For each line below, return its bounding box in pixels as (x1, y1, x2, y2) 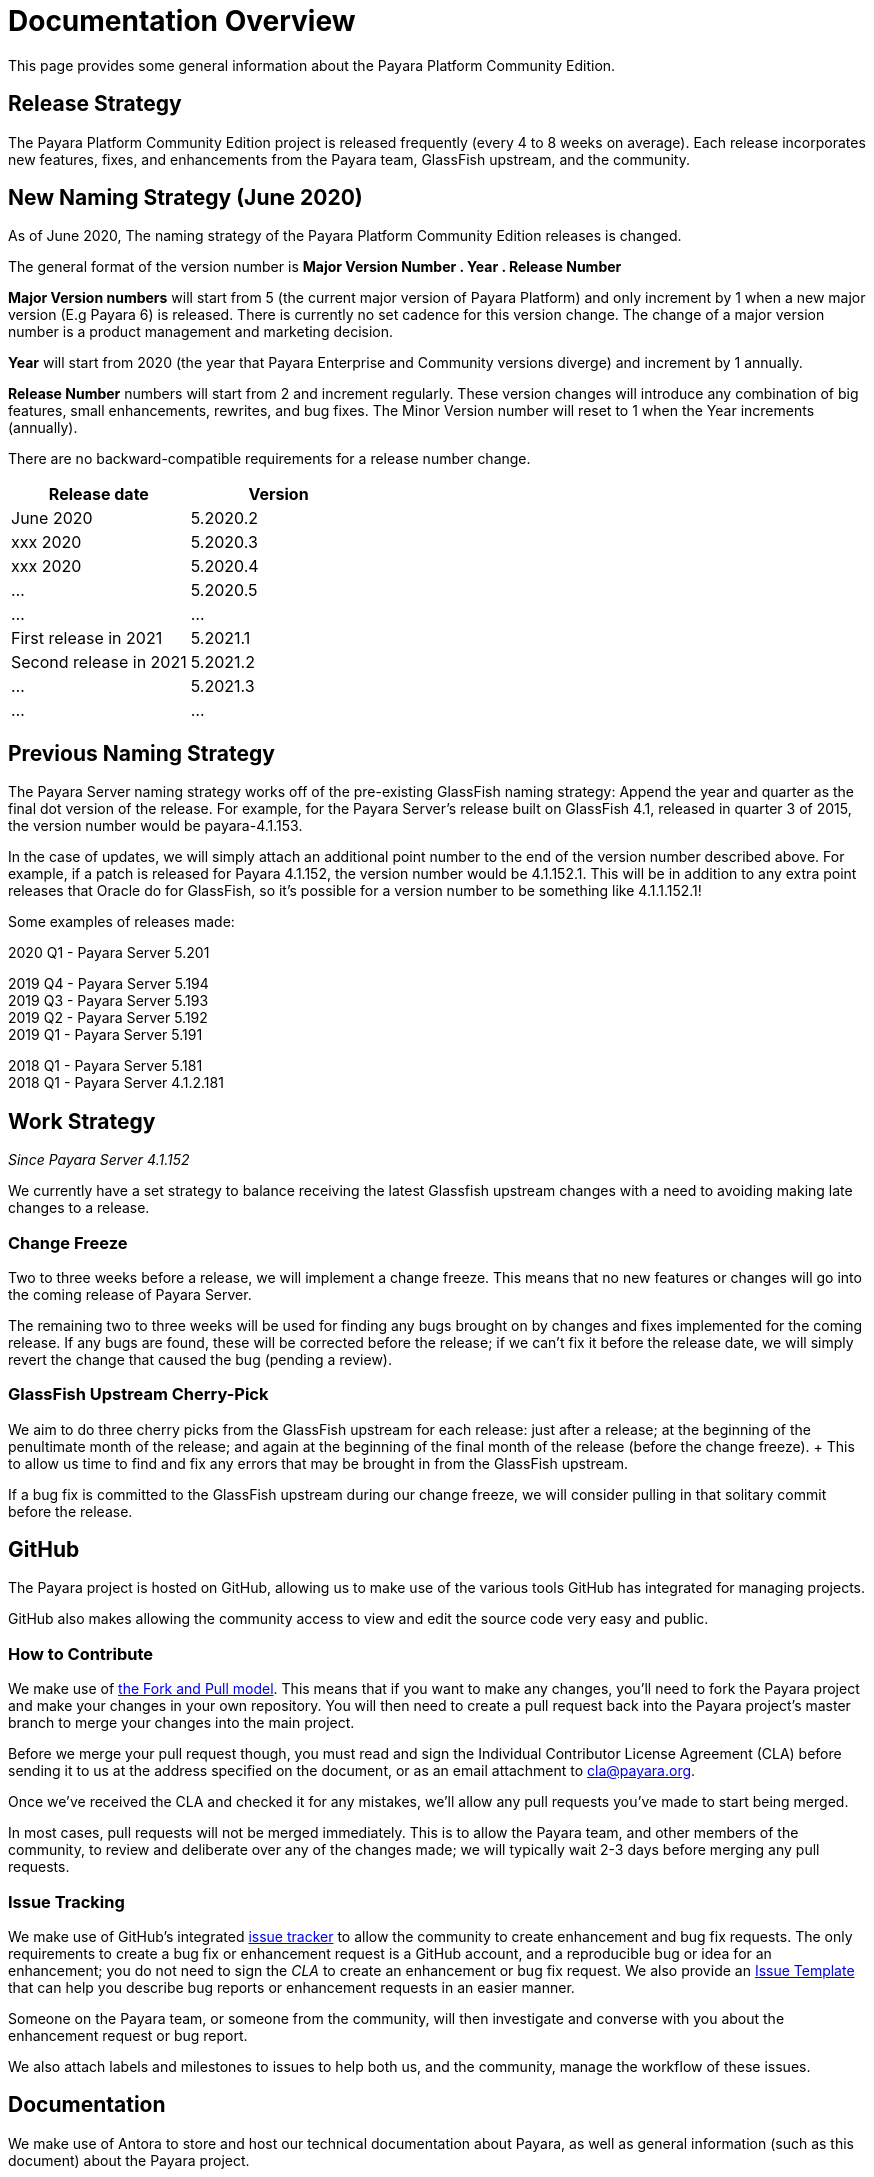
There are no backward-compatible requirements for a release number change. (8, 450, 531, 468)
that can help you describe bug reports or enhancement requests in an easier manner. (8, 1978, 575, 1996)
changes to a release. (8, 1199, 150, 1217)
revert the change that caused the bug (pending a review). (8, 1350, 393, 1368)
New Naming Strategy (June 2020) (8, 185, 363, 211)
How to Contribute (8, 1643, 154, 1664)
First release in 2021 (11, 628, 163, 649)
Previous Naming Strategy (8, 740, 275, 766)
